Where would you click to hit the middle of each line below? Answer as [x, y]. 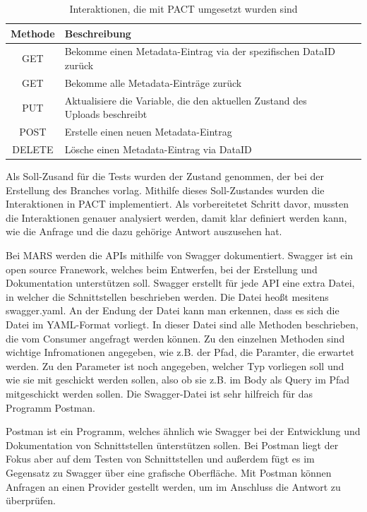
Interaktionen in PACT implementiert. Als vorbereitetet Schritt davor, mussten [177, 204]
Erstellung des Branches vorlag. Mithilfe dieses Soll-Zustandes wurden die [165, 190]
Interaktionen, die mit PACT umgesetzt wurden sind [183, 8]
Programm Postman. [50, 407]
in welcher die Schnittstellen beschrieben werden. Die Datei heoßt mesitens [167, 296]
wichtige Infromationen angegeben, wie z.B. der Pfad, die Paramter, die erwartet [180, 352]
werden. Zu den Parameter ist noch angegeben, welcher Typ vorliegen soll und [175, 365]
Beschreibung [98, 33]
